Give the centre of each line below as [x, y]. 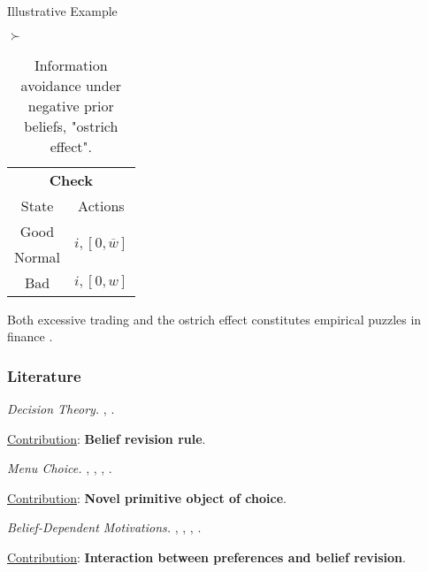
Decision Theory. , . [61, 408]
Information [71, 65]
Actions [101, 205]
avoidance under [71, 85]
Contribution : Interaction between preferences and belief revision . [206, 557]
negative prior [71, 105]
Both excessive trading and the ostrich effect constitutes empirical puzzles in [214, 319]
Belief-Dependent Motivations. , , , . [104, 527]
